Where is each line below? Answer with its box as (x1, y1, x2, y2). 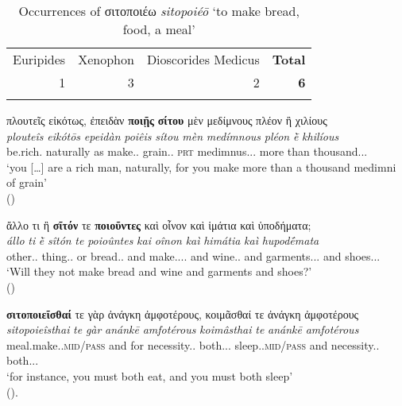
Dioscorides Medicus (146, 50, 260, 68)
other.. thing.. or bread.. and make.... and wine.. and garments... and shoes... (6, 247, 381, 264)
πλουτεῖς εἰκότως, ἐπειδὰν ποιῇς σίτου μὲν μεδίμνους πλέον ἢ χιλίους (6, 112, 327, 128)
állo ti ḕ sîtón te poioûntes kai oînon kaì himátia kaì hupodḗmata (6, 232, 319, 249)
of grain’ (6, 174, 48, 191)
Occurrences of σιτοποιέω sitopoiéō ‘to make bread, (18, 2, 300, 20)
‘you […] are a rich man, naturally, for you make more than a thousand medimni (6, 158, 396, 175)
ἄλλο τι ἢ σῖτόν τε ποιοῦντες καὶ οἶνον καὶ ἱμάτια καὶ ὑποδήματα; (6, 216, 311, 233)
